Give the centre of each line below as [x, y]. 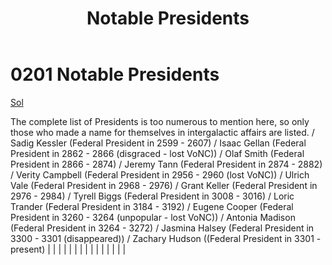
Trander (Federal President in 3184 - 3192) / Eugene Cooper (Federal [152, 206]
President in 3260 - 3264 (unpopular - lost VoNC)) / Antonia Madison [153, 217]
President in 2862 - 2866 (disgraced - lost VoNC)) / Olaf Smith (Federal [157, 153]
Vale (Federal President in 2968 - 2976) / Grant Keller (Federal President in [164, 185]
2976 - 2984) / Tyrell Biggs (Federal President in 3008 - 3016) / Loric [152, 196]
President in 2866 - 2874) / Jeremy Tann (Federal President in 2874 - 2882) [166, 164]
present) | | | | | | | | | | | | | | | [68, 249]
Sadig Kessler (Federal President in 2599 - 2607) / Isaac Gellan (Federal [158, 143]
